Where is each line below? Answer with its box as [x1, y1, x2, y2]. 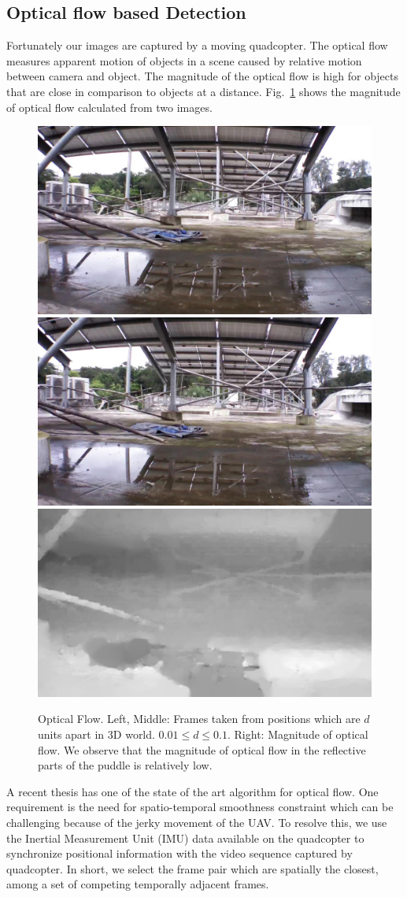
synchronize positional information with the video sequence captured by [6, 845, 353, 862]
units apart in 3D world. [38, 726, 155, 743]
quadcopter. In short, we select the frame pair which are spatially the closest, [6, 860, 379, 877]
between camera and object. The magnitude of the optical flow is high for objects [6, 68, 398, 84]
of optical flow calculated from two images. [6, 98, 213, 115]
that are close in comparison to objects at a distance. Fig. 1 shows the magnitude [6, 83, 401, 99]
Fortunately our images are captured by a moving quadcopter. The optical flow [6, 37, 388, 54]
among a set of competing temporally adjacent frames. [6, 876, 269, 892]
